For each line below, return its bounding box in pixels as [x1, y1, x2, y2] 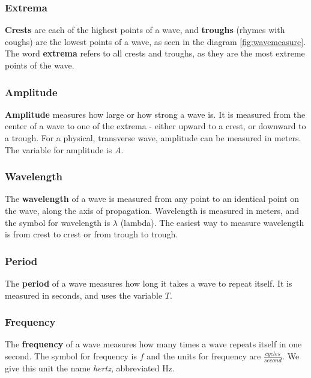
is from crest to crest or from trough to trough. [5, 228, 178, 240]
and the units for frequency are [146, 350, 261, 362]
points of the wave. [5, 59, 74, 71]
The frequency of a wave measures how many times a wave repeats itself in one [5, 338, 302, 350]
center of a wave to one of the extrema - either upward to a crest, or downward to [5, 120, 306, 132]
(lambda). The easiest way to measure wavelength [120, 216, 304, 228]
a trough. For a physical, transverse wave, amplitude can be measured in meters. [5, 132, 301, 144]
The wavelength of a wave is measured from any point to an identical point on [5, 192, 300, 205]
